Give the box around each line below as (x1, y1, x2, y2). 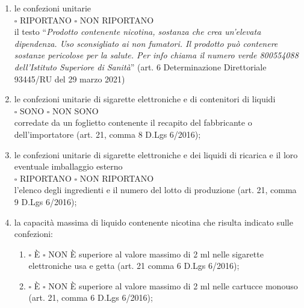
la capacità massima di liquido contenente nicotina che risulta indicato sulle (14, 215, 293, 228)
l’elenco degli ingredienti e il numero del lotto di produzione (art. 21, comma (14, 183, 297, 196)
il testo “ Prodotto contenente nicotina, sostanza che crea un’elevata (14, 25, 261, 38)
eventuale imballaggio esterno (14, 160, 123, 173)
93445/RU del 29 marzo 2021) (14, 72, 125, 85)
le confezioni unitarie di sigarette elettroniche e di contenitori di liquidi (14, 93, 276, 105)
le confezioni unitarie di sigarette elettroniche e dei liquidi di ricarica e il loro (14, 148, 298, 161)
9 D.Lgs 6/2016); (14, 195, 77, 208)
